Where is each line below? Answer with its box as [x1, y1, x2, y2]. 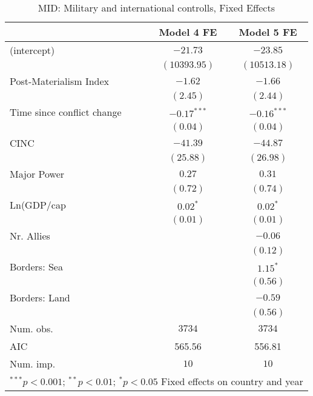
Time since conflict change [10, 105, 122, 119]
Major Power [10, 167, 65, 181]
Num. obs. [10, 321, 53, 335]
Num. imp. [10, 357, 56, 371]
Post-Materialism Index [10, 74, 110, 88]
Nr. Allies [10, 229, 50, 243]
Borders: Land [10, 290, 70, 304]
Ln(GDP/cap [10, 198, 66, 212]
